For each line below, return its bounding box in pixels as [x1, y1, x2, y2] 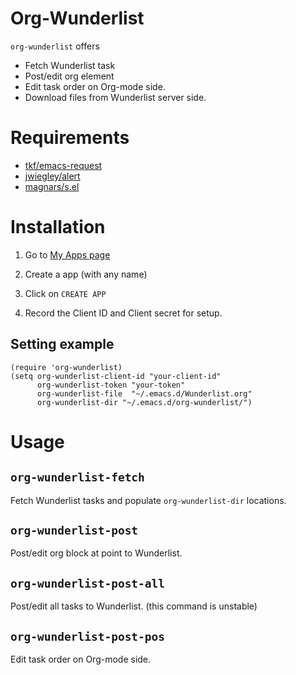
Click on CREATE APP [24, 287, 107, 299]
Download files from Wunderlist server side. [24, 91, 207, 103]
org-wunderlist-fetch [10, 470, 145, 485]
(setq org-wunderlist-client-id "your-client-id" [10, 371, 222, 381]
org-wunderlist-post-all [10, 576, 166, 591]
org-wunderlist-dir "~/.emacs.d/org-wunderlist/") [36, 397, 253, 407]
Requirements [10, 127, 130, 149]
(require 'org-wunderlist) [10, 362, 123, 372]
